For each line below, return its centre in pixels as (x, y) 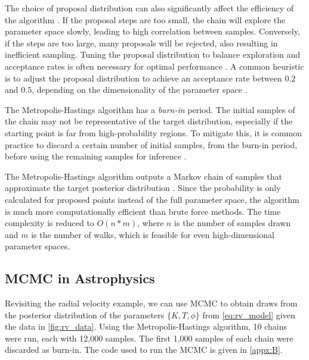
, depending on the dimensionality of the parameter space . (140, 90)
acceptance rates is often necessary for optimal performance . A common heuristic (154, 66)
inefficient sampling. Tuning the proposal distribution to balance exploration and (153, 54)
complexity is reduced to (50, 223)
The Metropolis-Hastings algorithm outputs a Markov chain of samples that (143, 176)
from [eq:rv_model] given (249, 314)
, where (151, 223)
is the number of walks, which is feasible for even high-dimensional (153, 234)
